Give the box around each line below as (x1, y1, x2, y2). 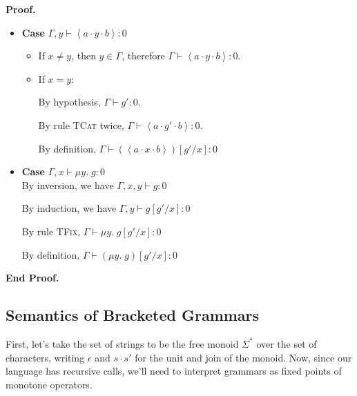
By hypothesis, (38, 95, 101, 109)
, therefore (122, 48, 165, 63)
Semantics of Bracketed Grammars (6, 304, 260, 326)
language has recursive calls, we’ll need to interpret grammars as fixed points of (6, 364, 342, 378)
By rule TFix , (21, 224, 81, 238)
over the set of (256, 336, 317, 350)
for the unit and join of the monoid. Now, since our (135, 350, 352, 364)
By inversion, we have (21, 177, 114, 192)
